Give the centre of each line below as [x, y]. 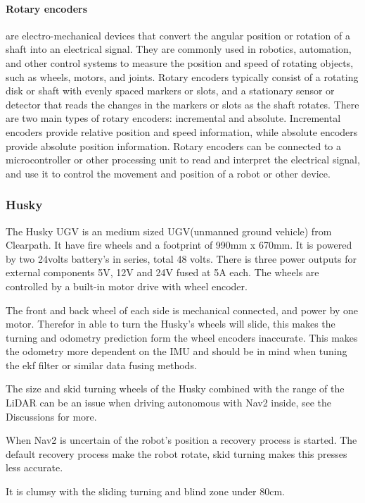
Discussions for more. [51, 416]
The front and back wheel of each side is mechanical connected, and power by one [182, 310]
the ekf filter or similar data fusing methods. [101, 365]
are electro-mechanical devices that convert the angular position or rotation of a [178, 35]
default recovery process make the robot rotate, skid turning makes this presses [177, 453]
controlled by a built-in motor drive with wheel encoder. [127, 286]
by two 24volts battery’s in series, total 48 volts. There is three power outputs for [181, 258]
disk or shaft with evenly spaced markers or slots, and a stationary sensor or [170, 91]
